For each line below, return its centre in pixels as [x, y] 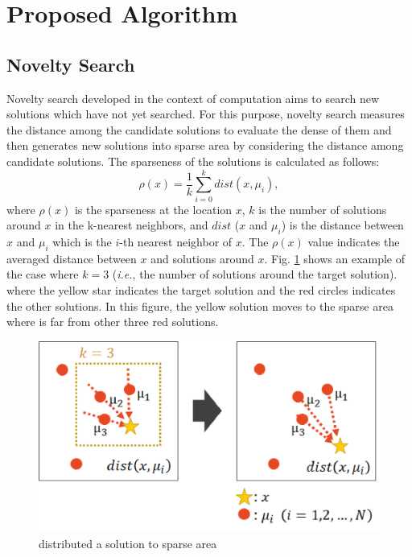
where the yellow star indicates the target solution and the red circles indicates [201, 290]
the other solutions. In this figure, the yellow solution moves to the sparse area [200, 305]
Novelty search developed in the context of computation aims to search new [193, 98]
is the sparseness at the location [153, 209]
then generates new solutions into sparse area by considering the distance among [205, 145]
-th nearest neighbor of [176, 242]
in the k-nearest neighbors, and [132, 225]
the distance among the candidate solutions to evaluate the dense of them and [199, 129]
